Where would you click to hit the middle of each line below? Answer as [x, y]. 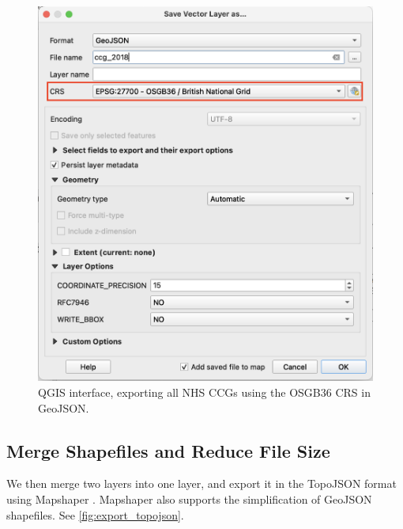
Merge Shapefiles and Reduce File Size [168, 450]
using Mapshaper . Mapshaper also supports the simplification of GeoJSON [189, 499]
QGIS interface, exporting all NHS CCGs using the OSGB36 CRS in [204, 392]
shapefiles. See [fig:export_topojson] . [95, 514]
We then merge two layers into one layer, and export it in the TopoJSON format [201, 483]
